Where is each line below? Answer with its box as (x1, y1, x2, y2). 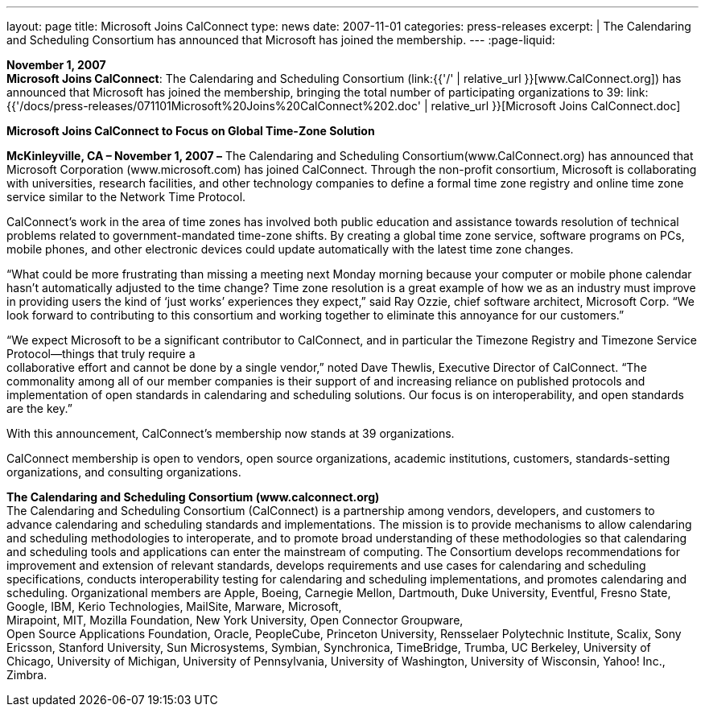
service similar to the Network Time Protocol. (6, 190, 246, 204)
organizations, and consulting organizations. (6, 465, 241, 479)
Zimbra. (6, 668, 47, 682)
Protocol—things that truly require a (6, 347, 196, 361)
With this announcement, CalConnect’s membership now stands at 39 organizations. (6, 427, 455, 440)
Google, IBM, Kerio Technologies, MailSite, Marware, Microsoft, (6, 600, 342, 613)
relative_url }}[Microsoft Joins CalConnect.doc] (431, 99, 681, 113)
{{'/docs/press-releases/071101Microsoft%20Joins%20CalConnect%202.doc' (6, 99, 421, 113)
